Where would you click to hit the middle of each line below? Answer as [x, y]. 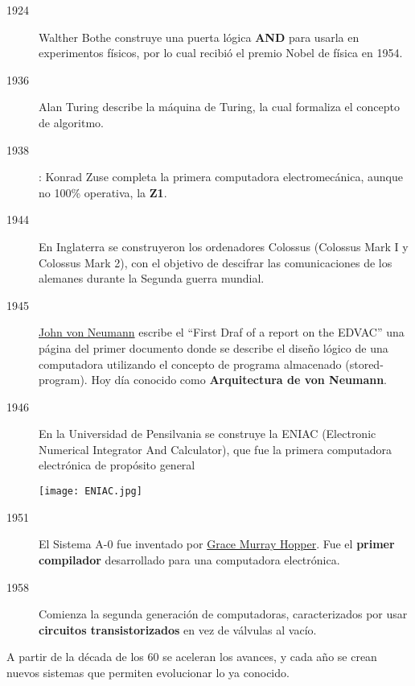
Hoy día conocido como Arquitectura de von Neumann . [239, 380]
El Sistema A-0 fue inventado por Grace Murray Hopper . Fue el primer [217, 544]
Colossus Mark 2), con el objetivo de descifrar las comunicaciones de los [216, 262]
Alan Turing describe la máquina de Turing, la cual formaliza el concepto [220, 107]
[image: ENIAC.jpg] [90, 492]
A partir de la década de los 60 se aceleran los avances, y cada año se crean [192, 657]
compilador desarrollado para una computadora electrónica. [189, 559]
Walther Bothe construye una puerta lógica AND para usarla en [199, 37]
